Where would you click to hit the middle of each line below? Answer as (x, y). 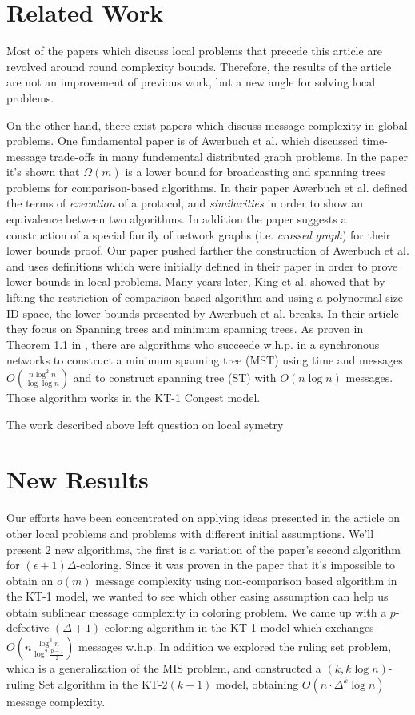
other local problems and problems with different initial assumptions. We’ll (190, 533)
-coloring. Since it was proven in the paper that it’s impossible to (236, 565)
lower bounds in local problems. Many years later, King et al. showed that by (196, 281)
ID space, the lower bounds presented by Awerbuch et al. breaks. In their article (203, 313)
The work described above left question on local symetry (145, 424)
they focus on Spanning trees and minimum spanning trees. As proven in (185, 329)
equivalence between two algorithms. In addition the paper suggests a (177, 219)
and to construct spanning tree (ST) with (175, 377)
